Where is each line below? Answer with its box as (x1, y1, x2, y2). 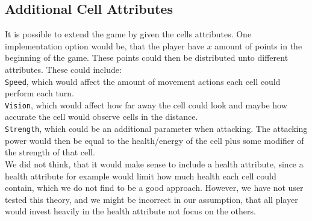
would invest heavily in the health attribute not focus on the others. (5, 205, 256, 217)
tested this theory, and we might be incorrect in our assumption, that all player (5, 193, 298, 205)
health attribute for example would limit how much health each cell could (5, 169, 276, 182)
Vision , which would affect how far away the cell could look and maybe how (5, 98, 287, 111)
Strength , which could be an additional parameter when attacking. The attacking (5, 122, 308, 135)
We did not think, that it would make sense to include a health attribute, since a (5, 157, 304, 170)
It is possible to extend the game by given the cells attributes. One (5, 28, 252, 40)
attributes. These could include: (5, 63, 122, 75)
